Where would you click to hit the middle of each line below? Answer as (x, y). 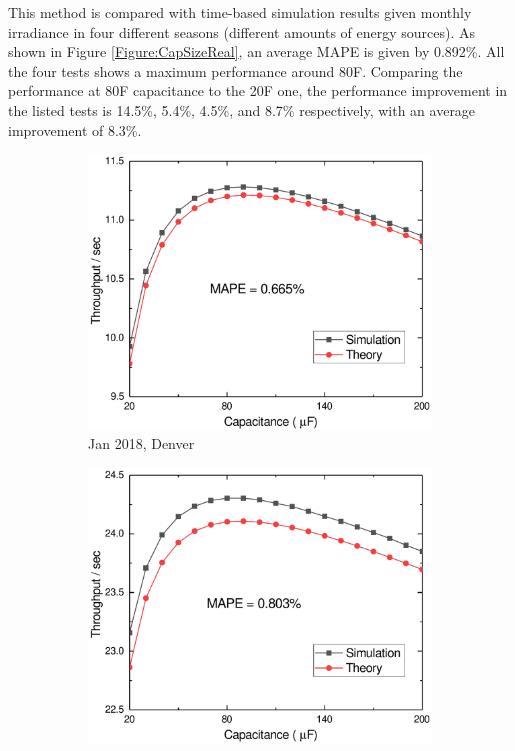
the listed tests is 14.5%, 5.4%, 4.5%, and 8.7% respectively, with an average (242, 109)
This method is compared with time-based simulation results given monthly (240, 12)
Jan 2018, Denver (141, 443)
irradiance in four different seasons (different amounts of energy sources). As (242, 31)
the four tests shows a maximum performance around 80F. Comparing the (235, 70)
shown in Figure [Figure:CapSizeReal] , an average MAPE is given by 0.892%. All (256, 51)
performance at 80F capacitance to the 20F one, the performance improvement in (258, 90)
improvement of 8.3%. (75, 129)
